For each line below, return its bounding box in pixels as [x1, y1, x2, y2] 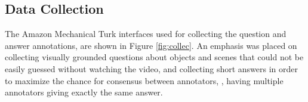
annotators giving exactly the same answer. [5, 86, 163, 98]
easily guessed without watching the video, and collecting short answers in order [5, 62, 298, 75]
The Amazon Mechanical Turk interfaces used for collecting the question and [5, 27, 287, 40]
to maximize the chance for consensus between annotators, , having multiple [5, 74, 284, 86]
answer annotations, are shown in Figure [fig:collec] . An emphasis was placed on [5, 39, 297, 51]
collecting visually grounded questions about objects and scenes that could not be [5, 51, 304, 63]
